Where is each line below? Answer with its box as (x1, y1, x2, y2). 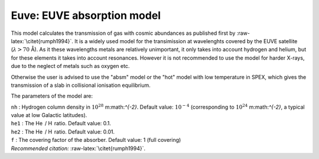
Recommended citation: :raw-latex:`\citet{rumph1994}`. (11, 145, 146, 152)
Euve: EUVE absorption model (11, 9, 161, 22)
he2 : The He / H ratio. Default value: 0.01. (11, 128, 115, 135)
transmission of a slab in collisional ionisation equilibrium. (11, 82, 151, 89)
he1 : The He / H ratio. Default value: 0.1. (11, 120, 112, 127)
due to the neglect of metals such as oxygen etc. (11, 63, 130, 70)
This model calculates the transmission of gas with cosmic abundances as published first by (11, 30, 236, 37)
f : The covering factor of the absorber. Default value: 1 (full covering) (11, 137, 181, 144)
